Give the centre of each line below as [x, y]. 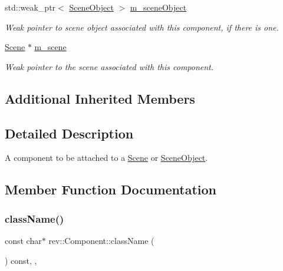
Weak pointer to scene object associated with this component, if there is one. [142, 27]
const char [23, 240]
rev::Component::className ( [101, 240]
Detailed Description [69, 133]
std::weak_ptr [30, 7]
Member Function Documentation [111, 189]
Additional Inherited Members [100, 98]
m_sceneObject [158, 7]
